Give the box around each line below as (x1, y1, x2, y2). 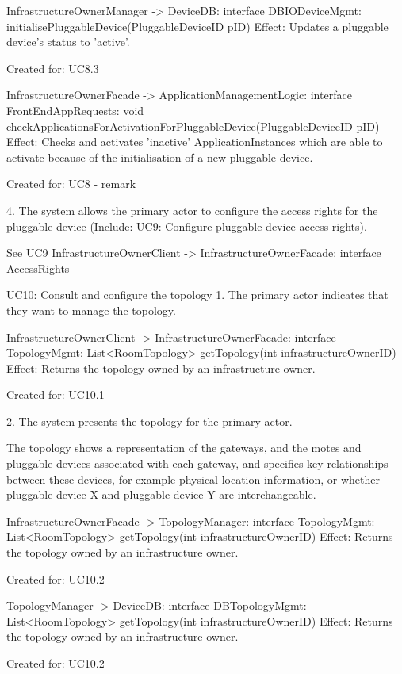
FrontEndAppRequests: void (6, 101, 144, 118)
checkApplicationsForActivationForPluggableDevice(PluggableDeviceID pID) (6, 117, 380, 134)
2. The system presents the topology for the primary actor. (6, 412, 293, 429)
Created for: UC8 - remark (6, 175, 136, 192)
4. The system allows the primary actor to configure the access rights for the (6, 201, 378, 218)
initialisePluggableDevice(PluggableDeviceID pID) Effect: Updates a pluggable (6, 17, 389, 34)
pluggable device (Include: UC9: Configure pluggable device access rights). (6, 217, 367, 234)
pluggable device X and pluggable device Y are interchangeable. (6, 486, 316, 503)
